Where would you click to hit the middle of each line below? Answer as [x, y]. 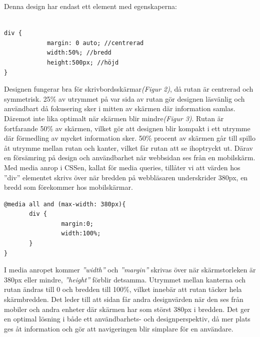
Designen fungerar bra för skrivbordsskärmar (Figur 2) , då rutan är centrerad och [129, 89]
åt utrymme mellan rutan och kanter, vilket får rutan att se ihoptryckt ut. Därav [128, 147]
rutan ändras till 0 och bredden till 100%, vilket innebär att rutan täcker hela [123, 289]
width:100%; [81, 234]
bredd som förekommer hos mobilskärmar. [68, 187]
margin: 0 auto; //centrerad [95, 43]
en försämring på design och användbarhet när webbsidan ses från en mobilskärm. [130, 157]
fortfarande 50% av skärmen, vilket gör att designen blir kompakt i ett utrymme [127, 128]
